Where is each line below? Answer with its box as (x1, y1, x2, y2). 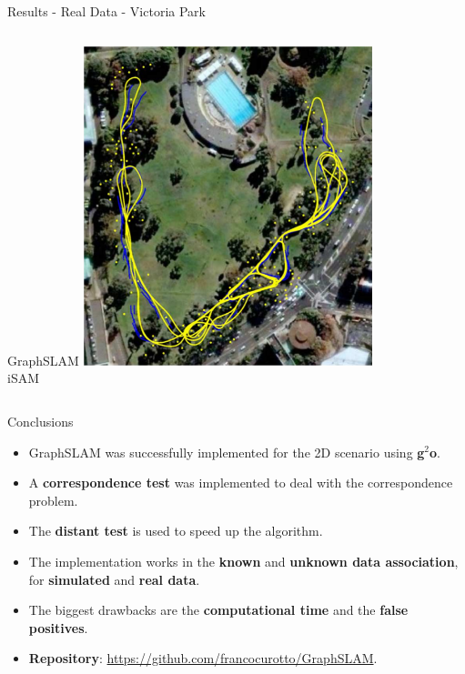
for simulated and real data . (28, 569, 200, 588)
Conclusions (7, 411, 74, 430)
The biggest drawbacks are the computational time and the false (28, 600, 409, 619)
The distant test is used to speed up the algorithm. (28, 521, 323, 540)
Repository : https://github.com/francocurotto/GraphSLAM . (28, 649, 378, 668)
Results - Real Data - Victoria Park (7, 2, 206, 20)
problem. (28, 490, 78, 509)
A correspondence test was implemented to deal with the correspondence (28, 473, 453, 492)
